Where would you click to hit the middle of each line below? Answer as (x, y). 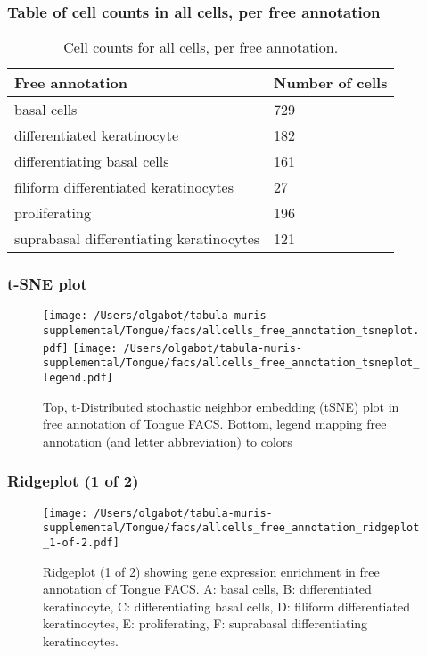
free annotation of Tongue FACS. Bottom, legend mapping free (215, 424)
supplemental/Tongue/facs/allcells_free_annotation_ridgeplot (231, 528)
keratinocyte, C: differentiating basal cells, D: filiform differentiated (226, 606)
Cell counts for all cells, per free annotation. (201, 47)
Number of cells (331, 83)
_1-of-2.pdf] (81, 543)
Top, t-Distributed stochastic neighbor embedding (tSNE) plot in (221, 406)
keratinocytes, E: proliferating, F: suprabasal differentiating (205, 623)
